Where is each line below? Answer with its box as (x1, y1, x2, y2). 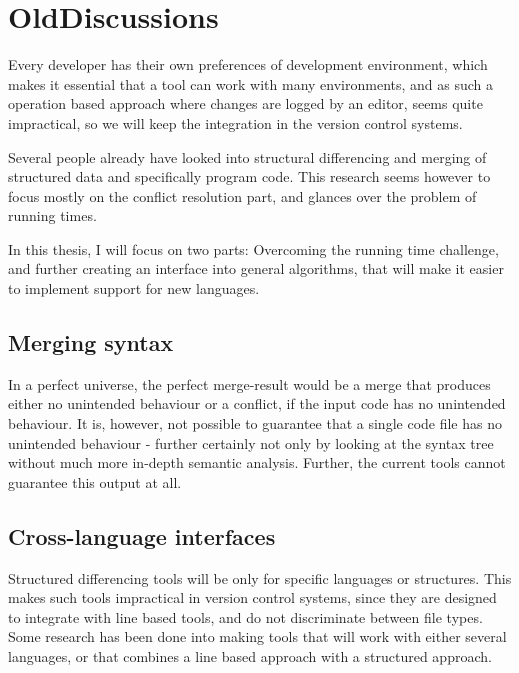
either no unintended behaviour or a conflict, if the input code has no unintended (8, 393, 506, 414)
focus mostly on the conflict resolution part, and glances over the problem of (8, 185, 477, 206)
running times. (8, 205, 97, 226)
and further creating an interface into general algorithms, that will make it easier (8, 258, 504, 279)
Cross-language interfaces (8, 520, 276, 551)
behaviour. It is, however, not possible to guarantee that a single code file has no (8, 413, 502, 434)
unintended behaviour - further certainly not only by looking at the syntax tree (8, 432, 494, 453)
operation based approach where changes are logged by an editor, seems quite (8, 93, 483, 114)
